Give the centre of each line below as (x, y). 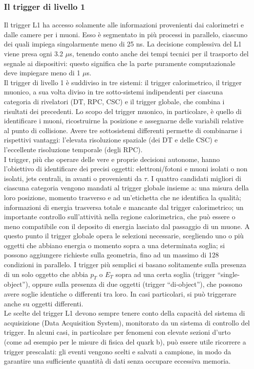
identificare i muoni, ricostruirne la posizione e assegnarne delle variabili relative (124, 121)
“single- (229, 274)
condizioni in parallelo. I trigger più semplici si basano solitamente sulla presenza (125, 265)
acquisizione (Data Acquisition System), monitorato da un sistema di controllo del (127, 322)
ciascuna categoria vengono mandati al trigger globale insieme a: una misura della (127, 188)
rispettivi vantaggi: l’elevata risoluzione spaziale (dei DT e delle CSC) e (111, 140)
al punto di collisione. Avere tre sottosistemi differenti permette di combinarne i (123, 130)
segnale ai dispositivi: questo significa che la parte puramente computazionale (120, 63)
